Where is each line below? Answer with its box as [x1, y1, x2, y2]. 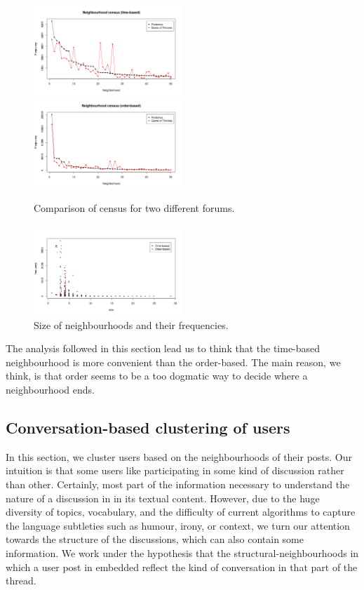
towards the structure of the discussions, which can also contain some [6, 532, 304, 547]
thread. [6, 573, 36, 588]
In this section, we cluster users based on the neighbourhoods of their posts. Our [6, 449, 353, 464]
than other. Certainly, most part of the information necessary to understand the [6, 477, 350, 492]
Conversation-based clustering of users [6, 417, 290, 438]
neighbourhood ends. [6, 382, 95, 397]
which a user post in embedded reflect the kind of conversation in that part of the [6, 559, 358, 574]
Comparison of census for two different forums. [34, 201, 235, 215]
